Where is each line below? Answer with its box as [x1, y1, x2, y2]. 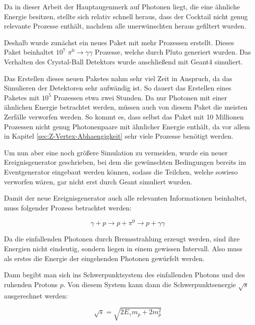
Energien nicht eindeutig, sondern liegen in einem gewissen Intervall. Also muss [4, 243, 242, 253]
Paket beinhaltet [4, 47, 54, 57]
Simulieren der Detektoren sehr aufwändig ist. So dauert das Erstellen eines [4, 83, 231, 93]
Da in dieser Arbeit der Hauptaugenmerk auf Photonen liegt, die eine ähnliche [4, 1, 240, 11]
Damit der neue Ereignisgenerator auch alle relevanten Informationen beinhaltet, [4, 193, 247, 203]
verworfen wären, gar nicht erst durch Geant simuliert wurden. [4, 176, 193, 186]
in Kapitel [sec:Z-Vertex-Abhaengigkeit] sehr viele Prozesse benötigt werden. [4, 131, 233, 141]
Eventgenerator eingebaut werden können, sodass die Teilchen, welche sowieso [4, 166, 238, 177]
